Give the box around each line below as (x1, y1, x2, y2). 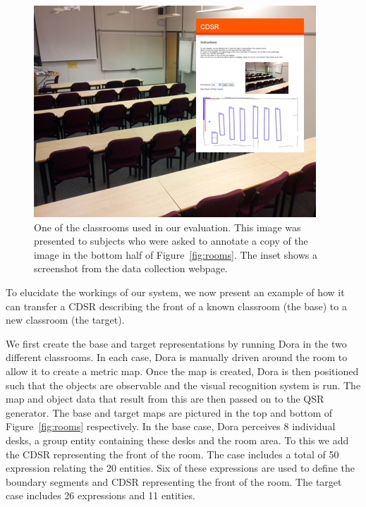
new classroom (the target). (6, 312, 125, 327)
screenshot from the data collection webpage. (34, 261, 228, 276)
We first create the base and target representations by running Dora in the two (6, 336, 347, 350)
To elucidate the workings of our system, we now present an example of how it (6, 284, 345, 299)
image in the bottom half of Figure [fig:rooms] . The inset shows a (34, 247, 317, 262)
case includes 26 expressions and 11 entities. (6, 488, 195, 503)
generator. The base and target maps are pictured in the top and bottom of (6, 405, 333, 420)
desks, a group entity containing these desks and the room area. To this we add (6, 432, 349, 447)
